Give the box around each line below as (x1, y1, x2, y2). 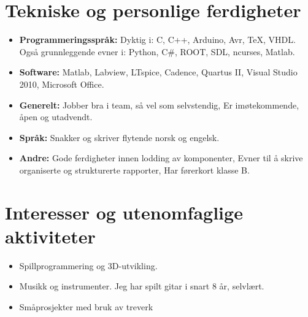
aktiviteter (5, 223, 96, 248)
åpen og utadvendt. (19, 110, 93, 123)
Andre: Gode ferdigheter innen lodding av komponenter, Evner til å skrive (19, 151, 303, 164)
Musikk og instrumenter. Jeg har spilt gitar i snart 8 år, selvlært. (19, 280, 264, 292)
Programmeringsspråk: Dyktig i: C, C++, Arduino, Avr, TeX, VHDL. (19, 33, 296, 46)
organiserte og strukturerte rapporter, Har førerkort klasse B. (19, 163, 250, 176)
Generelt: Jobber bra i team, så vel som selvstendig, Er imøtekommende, (19, 98, 299, 111)
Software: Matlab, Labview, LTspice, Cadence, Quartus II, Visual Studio (19, 66, 298, 78)
